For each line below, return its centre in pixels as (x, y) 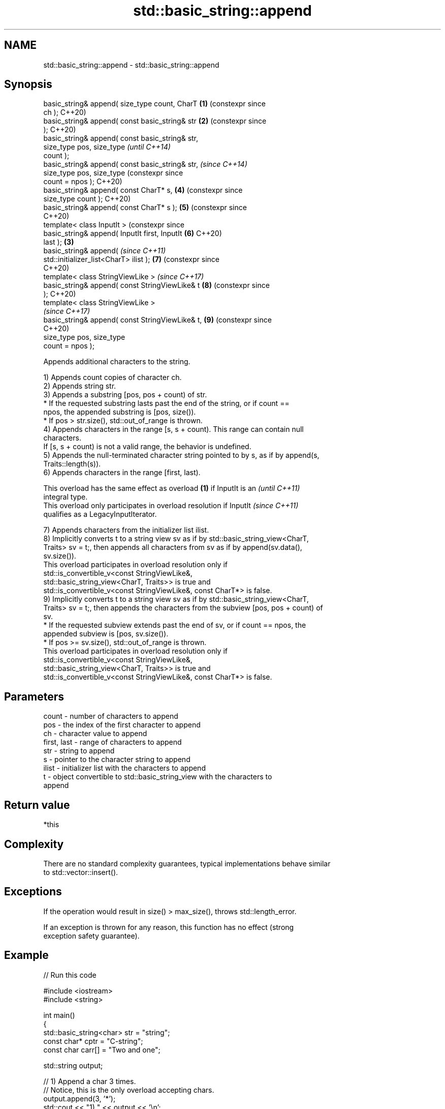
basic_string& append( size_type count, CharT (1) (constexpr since (154, 104)
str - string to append (79, 751)
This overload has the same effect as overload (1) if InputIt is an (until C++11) (172, 488)
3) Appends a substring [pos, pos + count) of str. (125, 395)
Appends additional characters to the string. (117, 362)
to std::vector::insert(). (81, 872)
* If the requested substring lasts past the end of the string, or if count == (166, 403)
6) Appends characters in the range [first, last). (122, 473)
